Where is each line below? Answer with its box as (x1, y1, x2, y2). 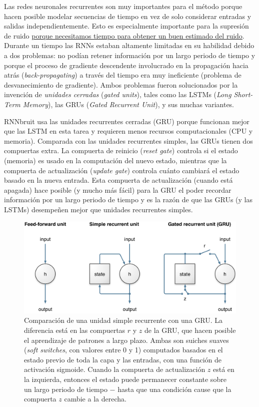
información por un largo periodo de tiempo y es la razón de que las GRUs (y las (4, 194, 253, 205)
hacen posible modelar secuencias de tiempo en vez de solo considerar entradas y (4, 11, 251, 21)
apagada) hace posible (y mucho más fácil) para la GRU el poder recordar (4, 184, 231, 195)
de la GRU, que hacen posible (144, 325, 236, 335)
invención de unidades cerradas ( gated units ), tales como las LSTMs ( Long (4, 89, 231, 100)
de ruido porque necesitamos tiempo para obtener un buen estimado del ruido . (4, 30, 244, 41)
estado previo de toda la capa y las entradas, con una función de (24, 354, 222, 364)
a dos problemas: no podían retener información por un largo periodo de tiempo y (4, 50, 255, 60)
